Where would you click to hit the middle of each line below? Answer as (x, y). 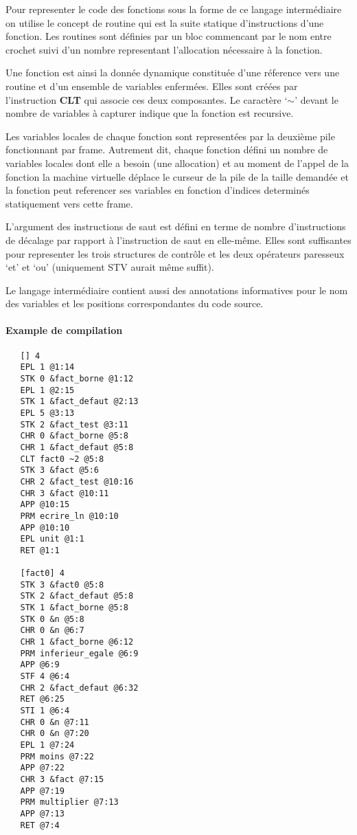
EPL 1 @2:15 (47, 390)
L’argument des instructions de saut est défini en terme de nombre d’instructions (176, 226)
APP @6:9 (40, 665)
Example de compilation (64, 330)
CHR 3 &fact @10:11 (65, 493)
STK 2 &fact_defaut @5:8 (77, 596)
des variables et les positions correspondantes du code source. (135, 303)
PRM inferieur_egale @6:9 (79, 653)
